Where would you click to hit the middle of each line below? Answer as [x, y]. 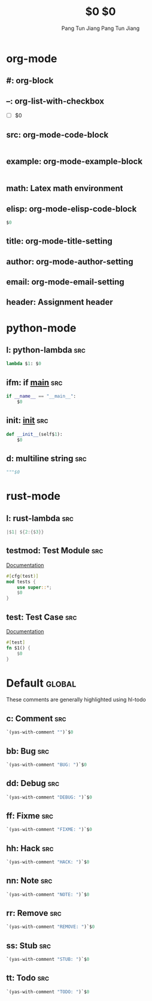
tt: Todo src [28, 978]
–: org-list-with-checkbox [55, 101]
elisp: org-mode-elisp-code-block [72, 209]
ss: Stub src [29, 946]
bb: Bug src [28, 751]
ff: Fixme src [30, 816]
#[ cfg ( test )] [22, 576]
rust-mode [34, 496]
